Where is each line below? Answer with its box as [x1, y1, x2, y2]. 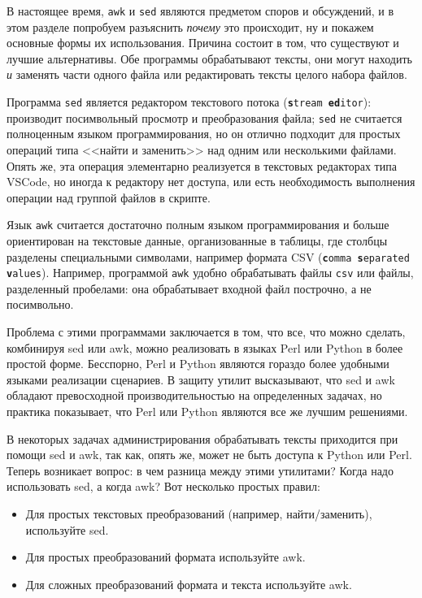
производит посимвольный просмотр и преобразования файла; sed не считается [7, 109, 402, 126]
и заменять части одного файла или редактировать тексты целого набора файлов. [7, 66, 407, 83]
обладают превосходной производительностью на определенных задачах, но [7, 387, 382, 404]
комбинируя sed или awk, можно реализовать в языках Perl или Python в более [7, 339, 403, 356]
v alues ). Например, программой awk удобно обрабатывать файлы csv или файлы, [7, 264, 414, 281]
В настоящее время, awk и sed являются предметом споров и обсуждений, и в [7, 2, 394, 19]
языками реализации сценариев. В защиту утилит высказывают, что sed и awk [7, 370, 395, 388]
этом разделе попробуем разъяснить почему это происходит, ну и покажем [7, 18, 374, 35]
